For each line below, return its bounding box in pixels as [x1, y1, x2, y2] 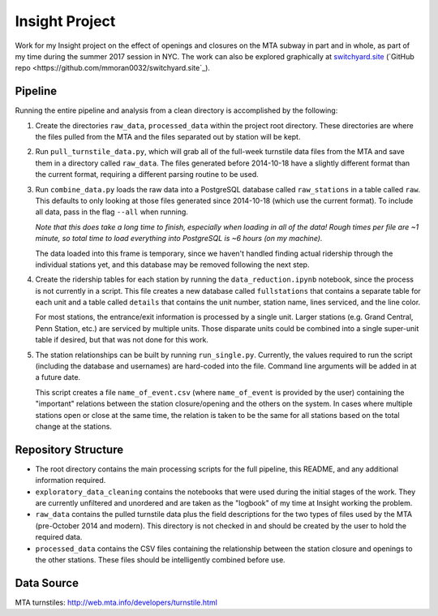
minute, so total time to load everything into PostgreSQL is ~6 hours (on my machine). [35, 234, 323, 243]
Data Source [15, 576, 79, 590]
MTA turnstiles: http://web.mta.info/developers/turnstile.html [15, 597, 218, 607]
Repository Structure [15, 442, 124, 456]
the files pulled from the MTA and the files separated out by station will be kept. [35, 132, 301, 142]
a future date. [35, 373, 81, 382]
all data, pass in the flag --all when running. [35, 207, 188, 217]
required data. [35, 532, 83, 542]
